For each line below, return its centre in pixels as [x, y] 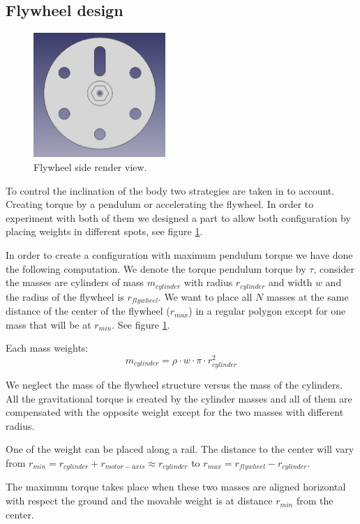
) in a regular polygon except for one [267, 311]
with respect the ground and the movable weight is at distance [139, 501]
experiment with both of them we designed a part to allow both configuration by [178, 217]
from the [315, 501]
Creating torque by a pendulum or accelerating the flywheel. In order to [160, 204]
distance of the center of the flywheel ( [88, 311]
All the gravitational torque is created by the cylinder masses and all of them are [179, 398]
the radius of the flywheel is [65, 296]
